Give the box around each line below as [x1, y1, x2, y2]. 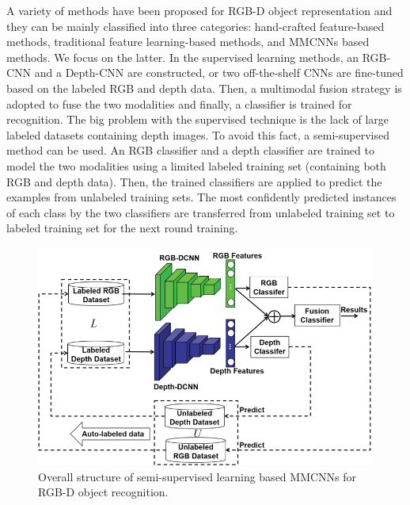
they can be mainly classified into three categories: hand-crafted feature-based [6, 17, 385, 34]
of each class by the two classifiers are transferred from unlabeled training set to [6, 204, 395, 220]
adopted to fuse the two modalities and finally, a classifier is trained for [6, 95, 352, 112]
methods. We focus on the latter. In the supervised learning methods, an [6, 48, 359, 65]
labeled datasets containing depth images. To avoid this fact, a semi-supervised [6, 126, 389, 143]
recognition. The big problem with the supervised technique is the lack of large [6, 111, 389, 128]
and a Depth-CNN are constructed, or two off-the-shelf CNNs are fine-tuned [34, 64, 404, 81]
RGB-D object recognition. [38, 484, 169, 500]
